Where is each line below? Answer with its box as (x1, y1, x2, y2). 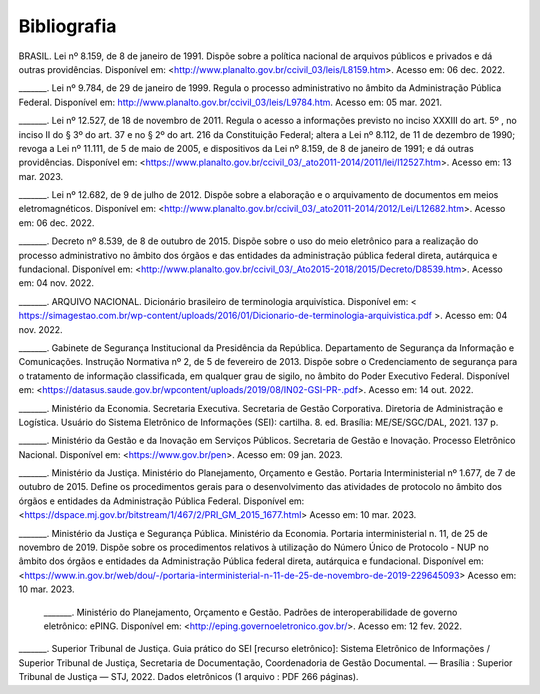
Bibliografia (18, 15, 117, 37)
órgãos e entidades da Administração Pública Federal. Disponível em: (18, 495, 305, 507)
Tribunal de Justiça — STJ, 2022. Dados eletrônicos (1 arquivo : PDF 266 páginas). (18, 671, 359, 683)
